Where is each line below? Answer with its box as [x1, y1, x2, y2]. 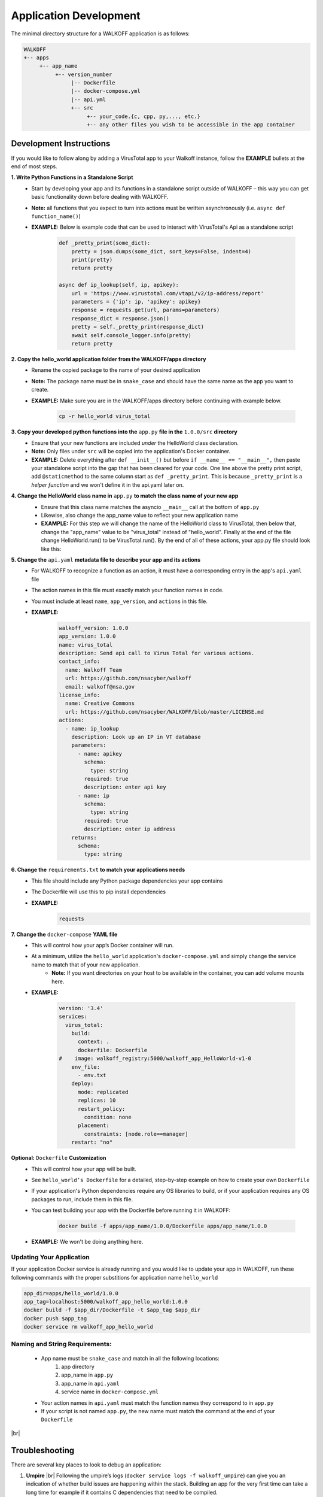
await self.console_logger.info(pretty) [71, 332, 191, 338]
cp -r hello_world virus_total [59, 413, 151, 420]
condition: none [84, 1114, 132, 1120]
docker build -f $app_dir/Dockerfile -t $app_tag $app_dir [23, 1307, 200, 1314]
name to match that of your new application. [31, 961, 141, 968]
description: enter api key [84, 784, 167, 790]
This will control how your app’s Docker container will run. [31, 941, 174, 948]
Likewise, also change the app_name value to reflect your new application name [41, 511, 239, 519]
